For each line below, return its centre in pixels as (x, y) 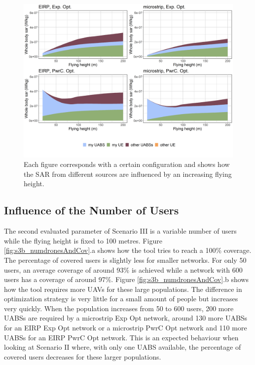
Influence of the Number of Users (91, 210)
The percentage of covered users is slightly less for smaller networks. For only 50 (125, 260)
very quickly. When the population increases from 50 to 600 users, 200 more (119, 308)
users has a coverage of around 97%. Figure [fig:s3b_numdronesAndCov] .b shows (126, 279)
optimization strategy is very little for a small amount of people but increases (121, 299)
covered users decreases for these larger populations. (83, 356)
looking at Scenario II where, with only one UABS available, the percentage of (123, 347)
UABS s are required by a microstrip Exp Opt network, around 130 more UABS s (126, 318)
